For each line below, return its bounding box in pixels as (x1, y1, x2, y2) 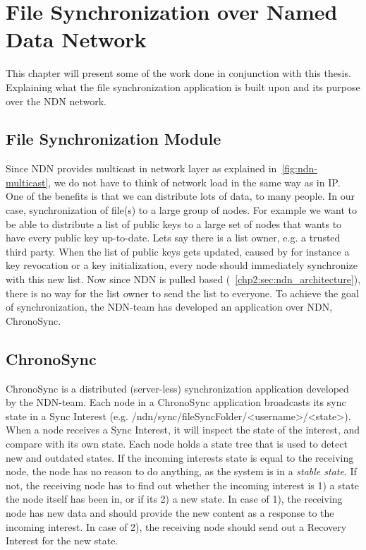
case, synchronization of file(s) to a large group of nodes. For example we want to (6, 203, 358, 217)
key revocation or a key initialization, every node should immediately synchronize (6, 258, 358, 273)
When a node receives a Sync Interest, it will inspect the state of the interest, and (6, 422, 360, 437)
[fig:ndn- (281, 161, 317, 176)
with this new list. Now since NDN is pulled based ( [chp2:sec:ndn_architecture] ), (6, 272, 361, 287)
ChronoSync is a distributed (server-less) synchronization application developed (6, 381, 349, 395)
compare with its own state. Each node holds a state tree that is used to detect (6, 436, 348, 450)
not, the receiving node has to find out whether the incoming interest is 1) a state (6, 477, 359, 492)
